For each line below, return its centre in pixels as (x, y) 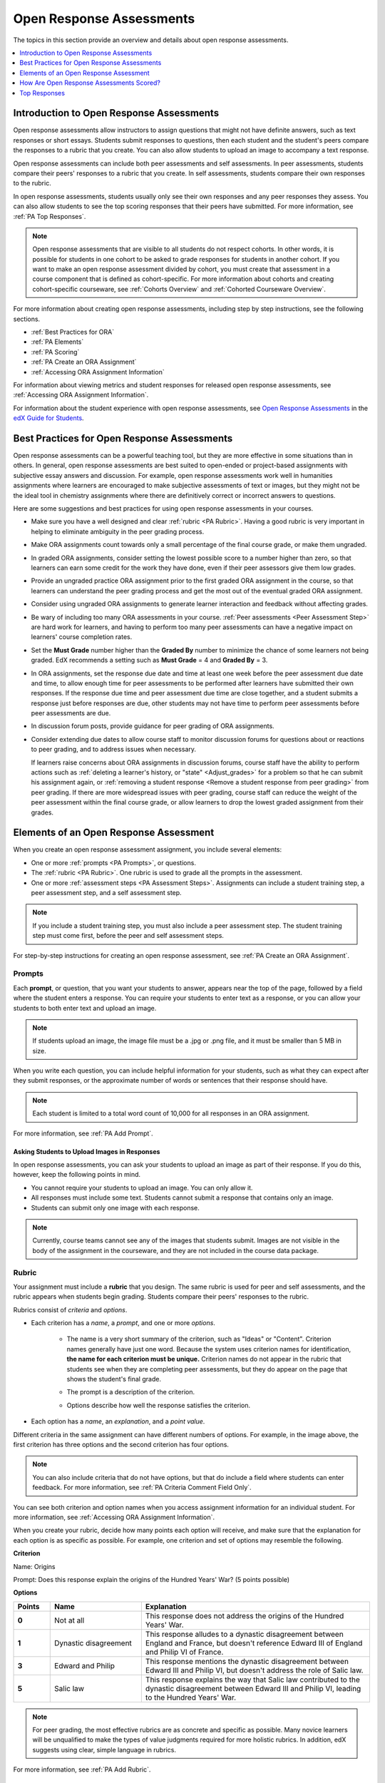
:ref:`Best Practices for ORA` (72, 332)
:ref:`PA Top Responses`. (50, 216)
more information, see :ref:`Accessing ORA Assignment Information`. (114, 1517)
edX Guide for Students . (49, 418)
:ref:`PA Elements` (57, 342)
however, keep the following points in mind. (77, 1175)
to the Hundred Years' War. (191, 1697)
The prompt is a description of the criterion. (131, 1392)
